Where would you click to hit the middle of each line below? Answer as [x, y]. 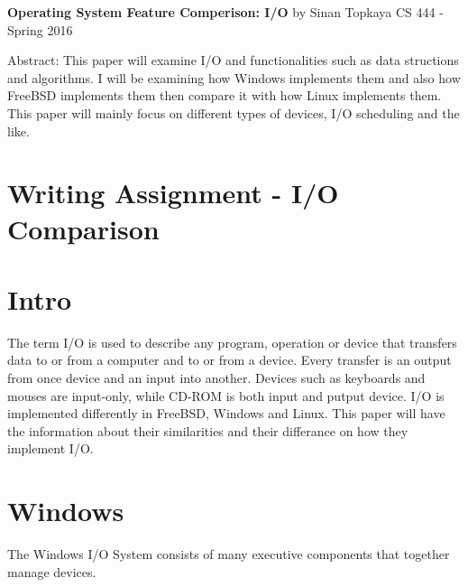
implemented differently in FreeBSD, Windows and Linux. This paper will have [226, 413]
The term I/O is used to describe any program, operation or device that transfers [232, 342]
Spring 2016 [40, 29]
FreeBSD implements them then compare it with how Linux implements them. [225, 95]
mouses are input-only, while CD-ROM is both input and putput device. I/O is [226, 395]
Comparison [83, 228]
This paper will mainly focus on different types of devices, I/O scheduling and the [234, 112]
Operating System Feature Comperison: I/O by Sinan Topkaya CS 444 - [225, 12]
